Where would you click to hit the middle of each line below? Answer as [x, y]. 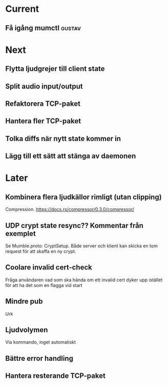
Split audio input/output [44, 86]
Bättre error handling [39, 358]
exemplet [20, 233]
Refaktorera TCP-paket [43, 103]
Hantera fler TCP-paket [43, 121]
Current [22, 9]
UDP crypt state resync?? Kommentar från [74, 226]
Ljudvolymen [27, 330]
